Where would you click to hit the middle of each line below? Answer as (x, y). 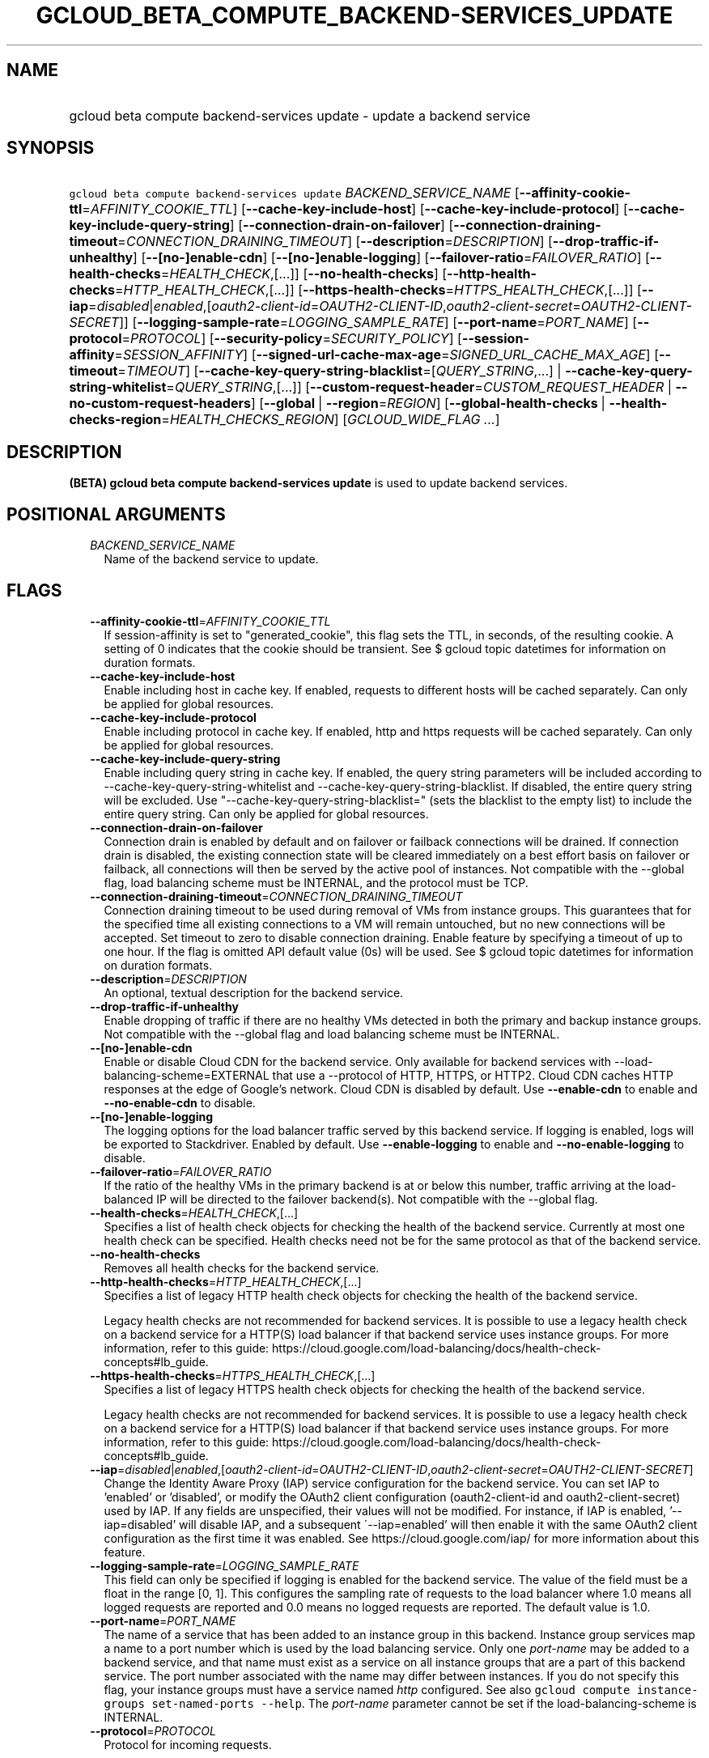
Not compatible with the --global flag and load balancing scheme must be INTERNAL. (332, 1034)
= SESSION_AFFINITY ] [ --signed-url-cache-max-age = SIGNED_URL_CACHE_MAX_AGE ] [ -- (393, 355)
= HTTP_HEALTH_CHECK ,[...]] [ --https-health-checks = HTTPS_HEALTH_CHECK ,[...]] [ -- (384, 290)
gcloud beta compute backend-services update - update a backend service (300, 115)
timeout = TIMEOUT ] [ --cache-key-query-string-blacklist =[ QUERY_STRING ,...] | (315, 371)
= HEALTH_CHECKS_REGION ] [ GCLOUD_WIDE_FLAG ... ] (331, 420)
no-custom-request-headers (160, 403)
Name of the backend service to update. (211, 559)
